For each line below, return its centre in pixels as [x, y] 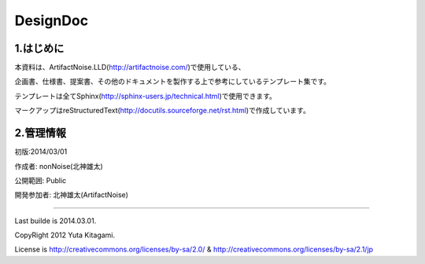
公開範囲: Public [41, 180]
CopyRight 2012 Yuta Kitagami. [65, 235]
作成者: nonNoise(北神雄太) [59, 166]
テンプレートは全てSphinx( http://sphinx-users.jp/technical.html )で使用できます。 [146, 96]
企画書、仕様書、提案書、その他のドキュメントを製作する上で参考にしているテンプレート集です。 [172, 82]
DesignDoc [52, 20]
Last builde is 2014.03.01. [55, 221]
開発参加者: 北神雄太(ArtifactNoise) [72, 195]
